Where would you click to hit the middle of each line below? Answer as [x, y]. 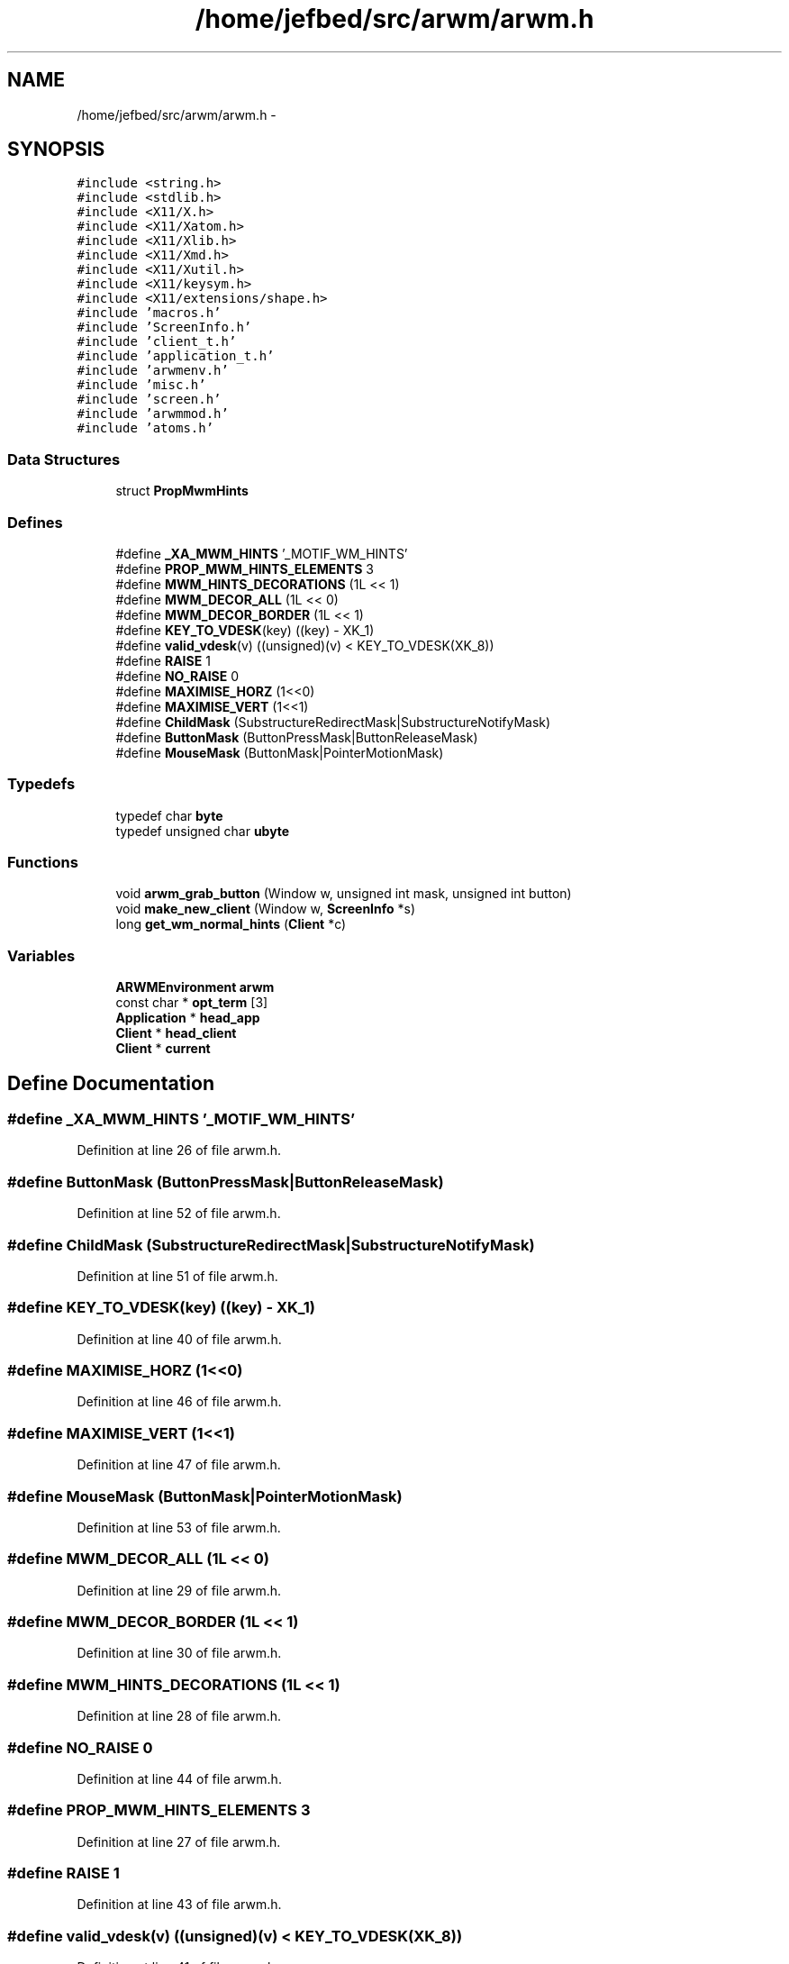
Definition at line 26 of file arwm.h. [179, 1150]
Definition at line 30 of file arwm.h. [179, 1653]
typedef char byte [169, 815]
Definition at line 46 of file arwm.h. [179, 1402]
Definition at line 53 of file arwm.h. [179, 1527]
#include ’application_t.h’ [176, 356]
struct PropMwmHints [182, 491]
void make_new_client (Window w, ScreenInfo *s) [266, 909]
